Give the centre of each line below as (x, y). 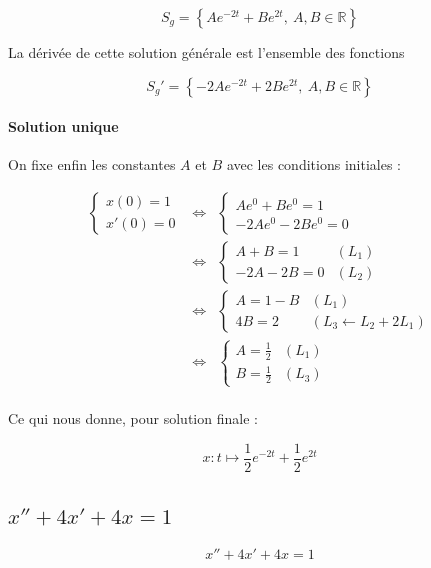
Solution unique (63, 126)
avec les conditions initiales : (313, 164)
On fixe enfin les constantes (92, 164)
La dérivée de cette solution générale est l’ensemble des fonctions (206, 52)
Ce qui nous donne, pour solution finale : (133, 418)
